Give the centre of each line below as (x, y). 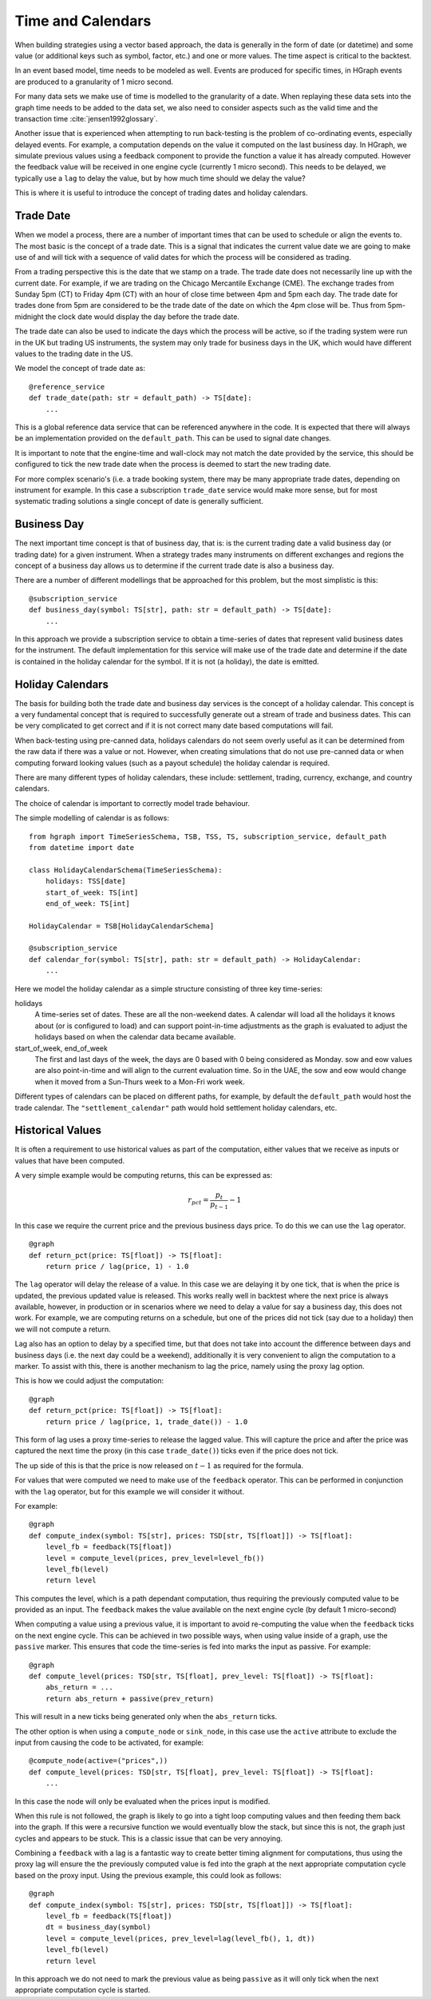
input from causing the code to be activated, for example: (109, 1742)
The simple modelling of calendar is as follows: (92, 818)
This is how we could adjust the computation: (89, 1381)
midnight (29, 317)
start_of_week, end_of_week (61, 1048)
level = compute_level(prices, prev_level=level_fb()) (155, 1558)
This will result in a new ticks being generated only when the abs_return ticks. (146, 1717)
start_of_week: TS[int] (92, 892)
